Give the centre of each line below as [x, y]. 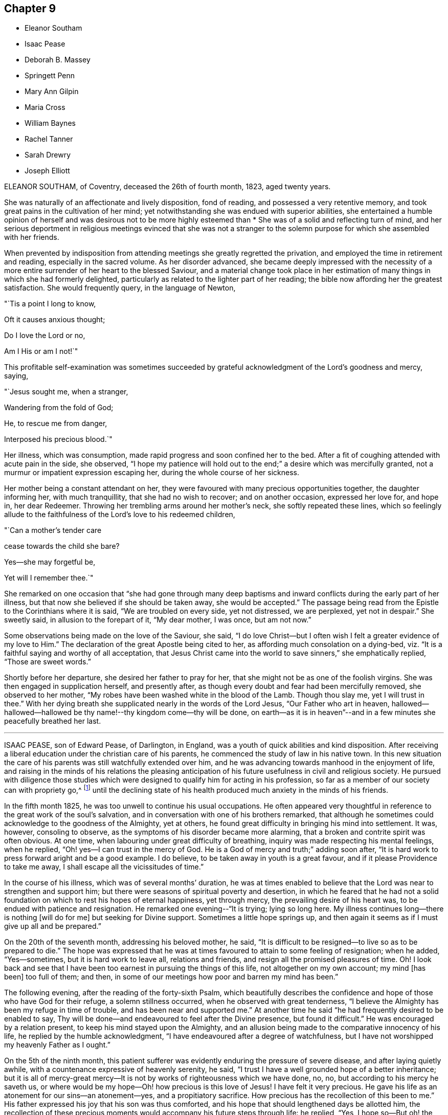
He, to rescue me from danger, [56, 423]
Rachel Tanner [49, 139]
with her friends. [32, 237]
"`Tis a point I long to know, [50, 304]
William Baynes [50, 123]
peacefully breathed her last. [53, 721]
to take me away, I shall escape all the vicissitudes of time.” [104, 867]
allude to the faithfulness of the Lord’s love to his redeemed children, [120, 515]
